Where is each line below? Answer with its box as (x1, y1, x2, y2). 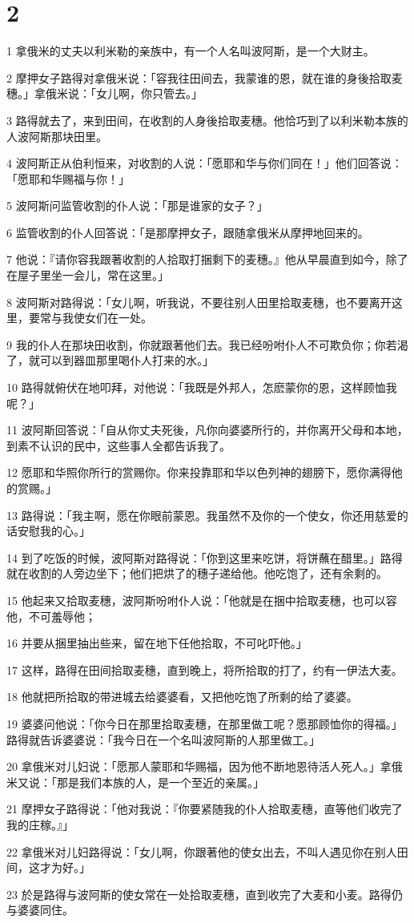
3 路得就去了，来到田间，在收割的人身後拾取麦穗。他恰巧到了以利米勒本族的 (6, 111, 408, 128)
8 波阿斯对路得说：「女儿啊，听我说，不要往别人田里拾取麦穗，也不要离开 (6, 293, 392, 310)
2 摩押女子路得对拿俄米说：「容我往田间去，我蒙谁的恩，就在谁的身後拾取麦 (6, 69, 403, 86)
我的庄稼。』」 (6, 816, 74, 832)
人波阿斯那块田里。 (6, 127, 107, 144)
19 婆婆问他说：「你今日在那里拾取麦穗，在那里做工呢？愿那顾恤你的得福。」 (6, 715, 403, 732)
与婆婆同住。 (6, 901, 74, 918)
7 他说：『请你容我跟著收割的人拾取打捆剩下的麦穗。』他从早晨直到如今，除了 (6, 251, 408, 268)
